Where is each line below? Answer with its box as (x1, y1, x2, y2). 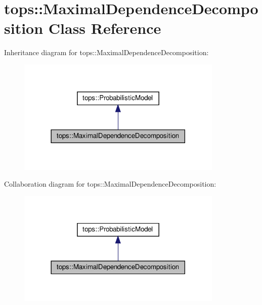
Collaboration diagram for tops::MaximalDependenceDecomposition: (4, 179, 216, 189)
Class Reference (48, 18, 161, 38)
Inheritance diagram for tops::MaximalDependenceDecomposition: (4, 47, 209, 58)
